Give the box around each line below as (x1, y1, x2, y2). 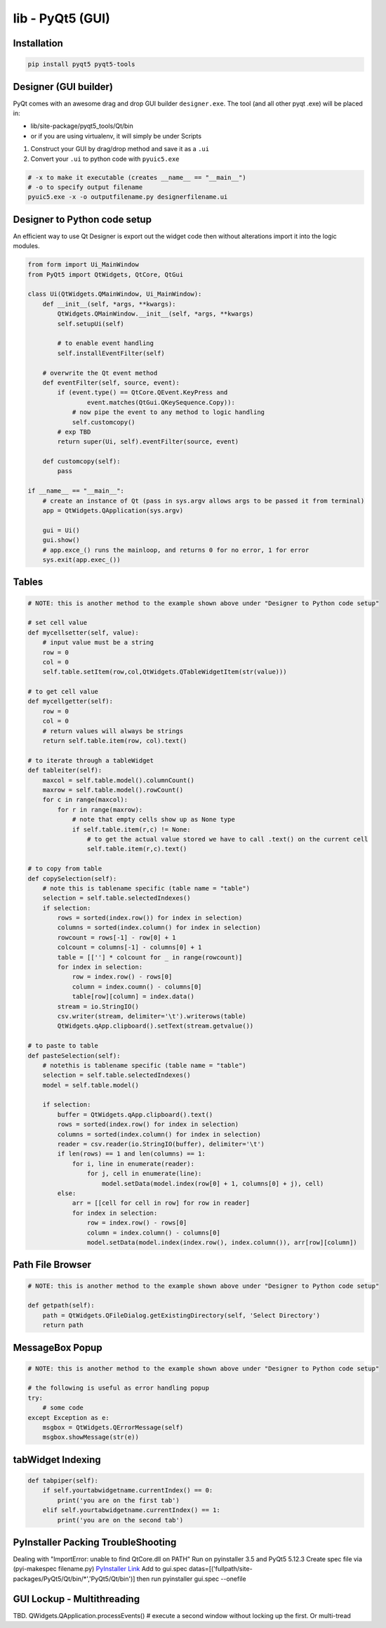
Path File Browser (13, 1259, 91, 1271)
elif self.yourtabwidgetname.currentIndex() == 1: (42, 1506, 220, 1514)
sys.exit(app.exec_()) (42, 555, 121, 564)
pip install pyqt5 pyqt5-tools (27, 60, 136, 68)
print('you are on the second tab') (57, 1516, 184, 1524)
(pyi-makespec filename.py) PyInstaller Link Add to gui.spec (13, 1565, 187, 1573)
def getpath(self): (27, 1301, 95, 1310)
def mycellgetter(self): (27, 697, 114, 706)
